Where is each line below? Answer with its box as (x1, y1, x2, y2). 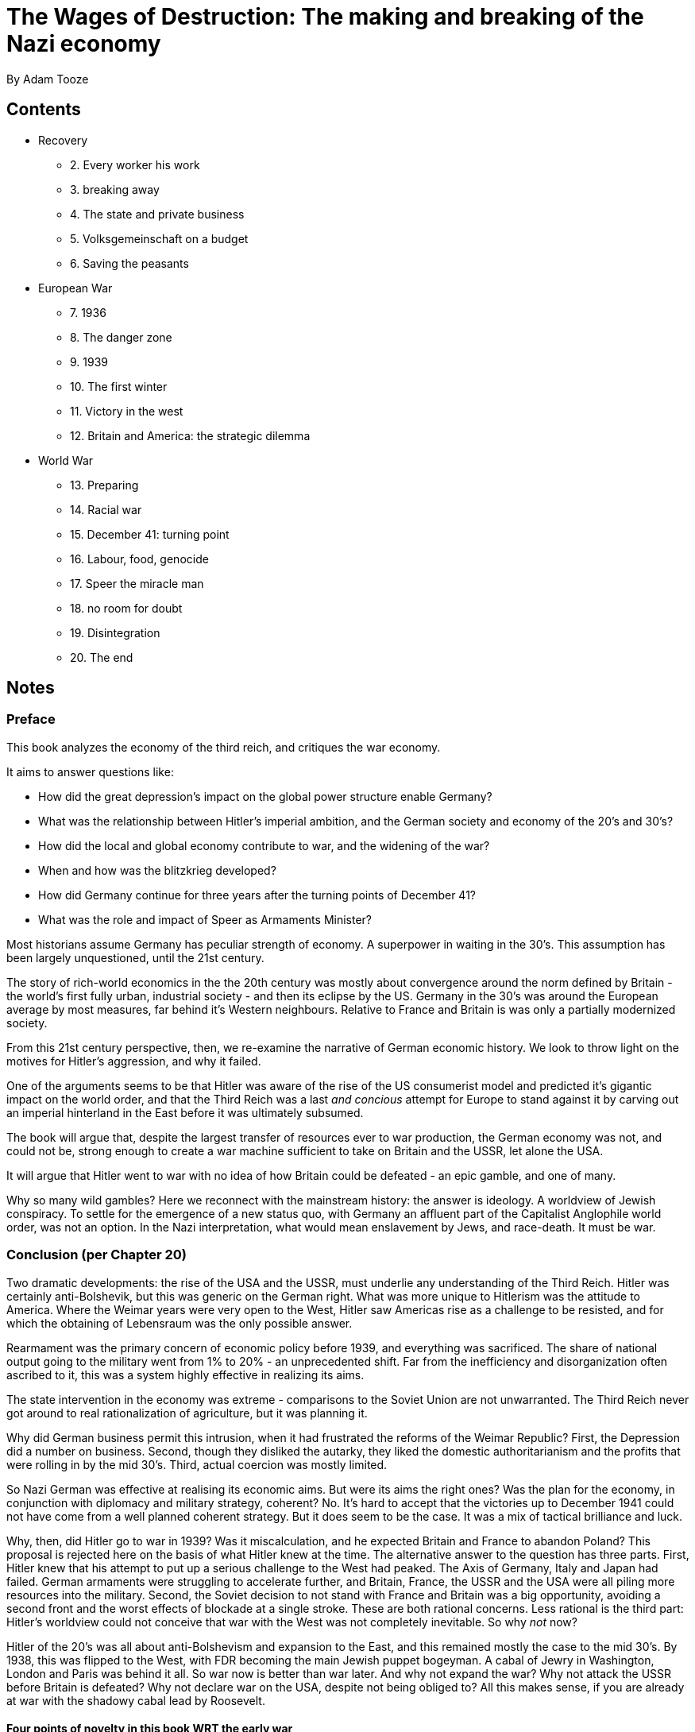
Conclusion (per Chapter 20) (6, 1247, 187, 1263)
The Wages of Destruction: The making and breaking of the (6, 3, 644, 30)
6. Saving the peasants (70, 256, 189, 270)
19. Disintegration (70, 625, 160, 640)
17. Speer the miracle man (70, 576, 204, 590)
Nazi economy (6, 30, 161, 57)
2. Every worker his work (70, 157, 200, 172)
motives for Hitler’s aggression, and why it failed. (6, 1054, 261, 1068)
